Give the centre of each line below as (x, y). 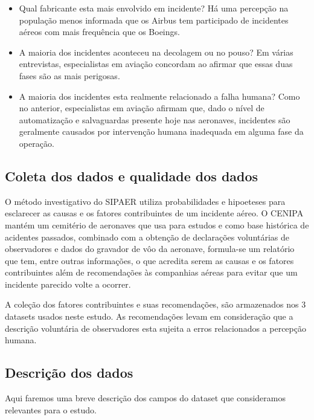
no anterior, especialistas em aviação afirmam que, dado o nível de (142, 108)
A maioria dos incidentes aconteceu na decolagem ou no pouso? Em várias (156, 52)
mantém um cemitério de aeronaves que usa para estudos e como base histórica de (157, 225)
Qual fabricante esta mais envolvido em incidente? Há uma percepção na (154, 8)
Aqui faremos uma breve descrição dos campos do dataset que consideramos (145, 398)
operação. (37, 143)
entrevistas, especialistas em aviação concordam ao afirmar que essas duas (156, 64)
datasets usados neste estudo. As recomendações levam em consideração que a (149, 316)
